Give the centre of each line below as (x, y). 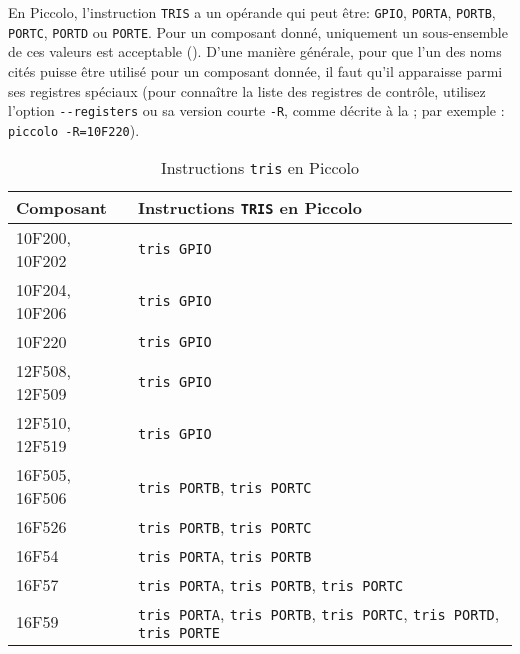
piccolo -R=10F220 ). (74, 129)
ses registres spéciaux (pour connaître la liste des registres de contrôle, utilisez (247, 90)
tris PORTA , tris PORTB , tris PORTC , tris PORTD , (319, 614)
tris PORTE (179, 633)
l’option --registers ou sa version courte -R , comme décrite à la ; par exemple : (256, 110)
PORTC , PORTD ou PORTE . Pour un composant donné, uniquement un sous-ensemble (258, 31)
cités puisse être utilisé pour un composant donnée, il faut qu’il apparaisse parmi (255, 70)
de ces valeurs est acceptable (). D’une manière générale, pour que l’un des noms (255, 51)
